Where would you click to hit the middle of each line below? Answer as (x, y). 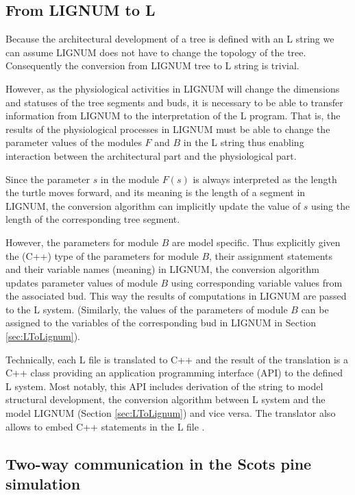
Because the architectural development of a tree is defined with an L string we (170, 39)
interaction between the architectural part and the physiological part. (151, 155)
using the (331, 205)
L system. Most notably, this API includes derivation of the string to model (164, 386)
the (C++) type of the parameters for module (102, 255)
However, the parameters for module (82, 242)
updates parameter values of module (82, 282)
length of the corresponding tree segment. (93, 219)
